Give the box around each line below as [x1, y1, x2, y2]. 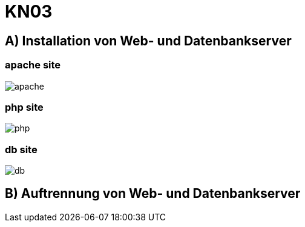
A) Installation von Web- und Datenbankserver [5, 33, 292, 48]
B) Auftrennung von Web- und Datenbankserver [5, 186, 301, 202]
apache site [5, 59, 61, 71]
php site [5, 100, 44, 113]
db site [5, 143, 38, 156]
